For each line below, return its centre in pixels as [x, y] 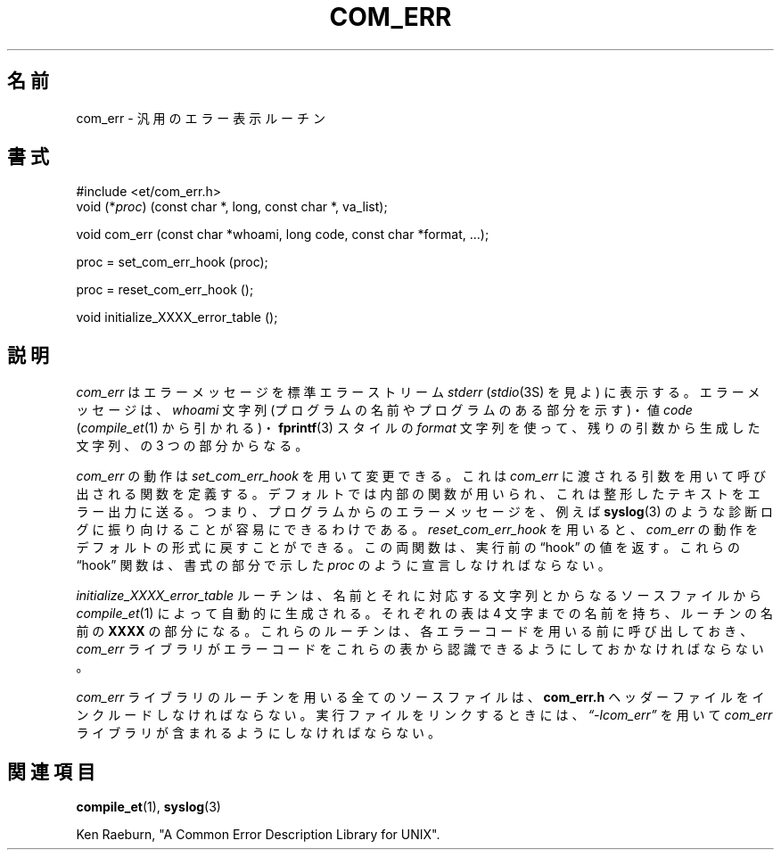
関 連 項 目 [51, 771]
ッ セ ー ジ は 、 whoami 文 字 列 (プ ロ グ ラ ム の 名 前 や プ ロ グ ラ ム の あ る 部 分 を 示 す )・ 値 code [384, 410]
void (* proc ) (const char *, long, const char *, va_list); [232, 207]
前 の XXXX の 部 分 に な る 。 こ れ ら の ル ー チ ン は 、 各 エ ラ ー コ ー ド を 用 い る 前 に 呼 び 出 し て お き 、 [415, 631]
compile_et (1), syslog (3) [148, 807]
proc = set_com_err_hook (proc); [172, 262]
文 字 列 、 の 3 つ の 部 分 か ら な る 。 [192, 446]
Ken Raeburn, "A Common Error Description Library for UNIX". [258, 835]
